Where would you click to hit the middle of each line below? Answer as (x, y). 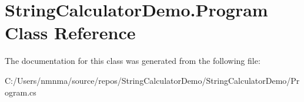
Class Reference (70, 33)
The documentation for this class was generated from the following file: (133, 61)
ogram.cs (21, 92)
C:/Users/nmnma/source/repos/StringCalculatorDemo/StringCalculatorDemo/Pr (152, 80)
